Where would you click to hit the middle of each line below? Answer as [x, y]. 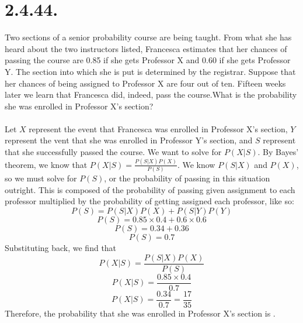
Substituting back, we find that [61, 248]
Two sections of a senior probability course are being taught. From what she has [148, 37]
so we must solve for [41, 178]
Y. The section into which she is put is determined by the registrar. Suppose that [150, 71]
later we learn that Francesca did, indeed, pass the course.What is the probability [151, 95]
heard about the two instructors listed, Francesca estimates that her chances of [146, 48]
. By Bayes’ [278, 152]
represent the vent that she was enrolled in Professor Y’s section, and [129, 140]
